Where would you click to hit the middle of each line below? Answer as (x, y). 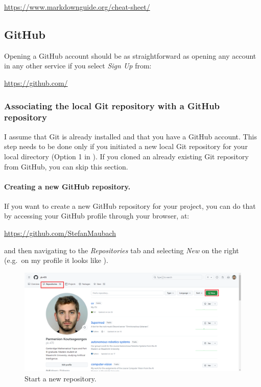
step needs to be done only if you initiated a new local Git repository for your (126, 146)
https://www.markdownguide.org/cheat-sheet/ (77, 7)
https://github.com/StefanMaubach (60, 233)
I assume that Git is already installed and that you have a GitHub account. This (130, 136)
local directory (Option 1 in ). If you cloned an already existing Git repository (126, 156)
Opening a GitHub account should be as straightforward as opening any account (130, 55)
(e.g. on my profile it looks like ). (56, 260)
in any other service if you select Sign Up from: (78, 66)
